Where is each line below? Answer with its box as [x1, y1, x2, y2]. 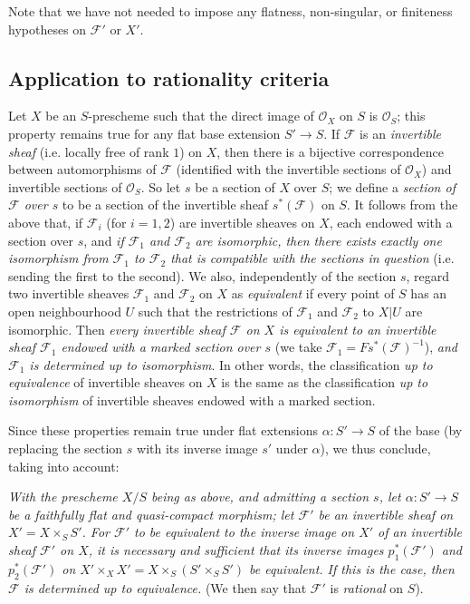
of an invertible [378, 522, 462, 541]
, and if [83, 230, 124, 249]
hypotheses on [8, 19, 87, 38]
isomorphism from [8, 248, 109, 268]
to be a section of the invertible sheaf [62, 195, 269, 214]
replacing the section [8, 439, 123, 458]
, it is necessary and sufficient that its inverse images [88, 541, 384, 560]
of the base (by [379, 421, 463, 440]
